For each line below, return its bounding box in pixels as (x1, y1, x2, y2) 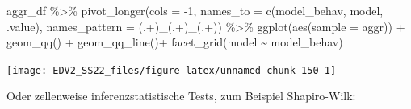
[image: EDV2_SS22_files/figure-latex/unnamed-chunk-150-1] (6, 64, 337, 76)
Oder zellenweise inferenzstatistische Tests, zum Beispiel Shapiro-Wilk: (6, 87, 356, 104)
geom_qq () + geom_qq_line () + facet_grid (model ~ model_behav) (6, 34, 343, 50)
